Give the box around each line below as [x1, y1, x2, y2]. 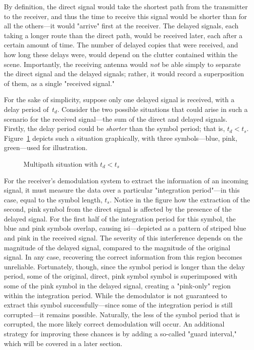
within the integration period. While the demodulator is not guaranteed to [4, 290, 227, 300]
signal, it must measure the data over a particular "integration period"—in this [4, 185, 240, 195]
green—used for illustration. [4, 142, 88, 153]
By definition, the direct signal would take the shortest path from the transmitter [4, 1, 248, 11]
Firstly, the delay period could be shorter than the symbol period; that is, [4, 123, 225, 133]
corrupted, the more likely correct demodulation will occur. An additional [4, 319, 225, 329]
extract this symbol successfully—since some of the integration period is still [4, 300, 233, 310]
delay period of [4, 104, 49, 114]
